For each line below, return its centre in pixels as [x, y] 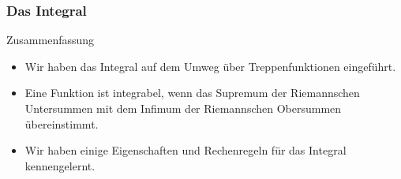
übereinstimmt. [62, 123]
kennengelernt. [60, 165]
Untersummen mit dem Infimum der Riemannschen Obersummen [183, 108]
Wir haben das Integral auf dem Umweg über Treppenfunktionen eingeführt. [210, 66]
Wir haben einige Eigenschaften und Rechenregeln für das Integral [186, 150]
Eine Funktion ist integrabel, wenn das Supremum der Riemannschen [192, 93]
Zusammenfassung [51, 40]
